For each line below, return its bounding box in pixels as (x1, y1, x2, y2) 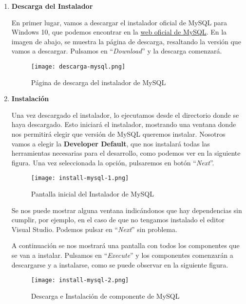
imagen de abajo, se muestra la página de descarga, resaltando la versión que (11, 36, 241, 46)
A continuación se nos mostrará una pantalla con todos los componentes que (11, 240, 240, 250)
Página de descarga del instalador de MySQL (31, 77, 166, 87)
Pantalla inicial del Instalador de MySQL (31, 189, 154, 199)
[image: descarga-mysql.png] (31, 63, 126, 70)
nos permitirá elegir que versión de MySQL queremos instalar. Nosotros (11, 129, 226, 139)
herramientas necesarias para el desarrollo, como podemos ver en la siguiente (11, 148, 241, 158)
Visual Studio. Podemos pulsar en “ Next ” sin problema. (11, 224, 177, 234)
